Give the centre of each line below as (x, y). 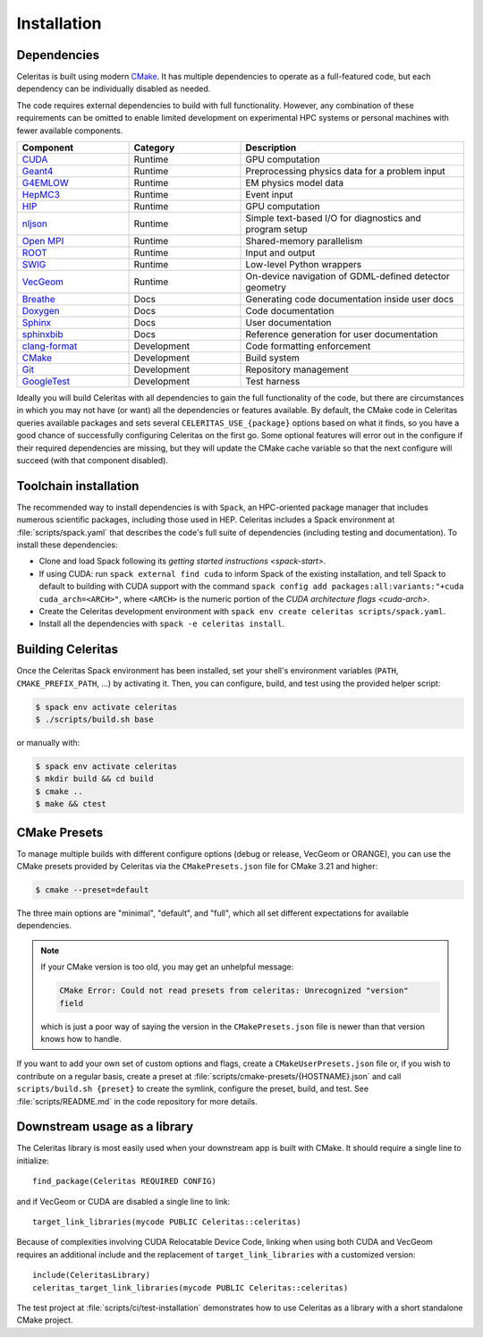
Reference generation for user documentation (342, 334)
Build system (272, 358)
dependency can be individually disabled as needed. (114, 89)
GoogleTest (46, 382)
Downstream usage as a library (105, 1127)
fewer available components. (70, 131)
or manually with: (48, 743)
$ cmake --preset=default (92, 890)
